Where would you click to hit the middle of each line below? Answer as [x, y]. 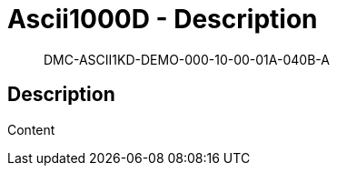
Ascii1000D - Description [163, 19]
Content [31, 129]
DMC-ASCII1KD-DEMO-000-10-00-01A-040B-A [187, 59]
